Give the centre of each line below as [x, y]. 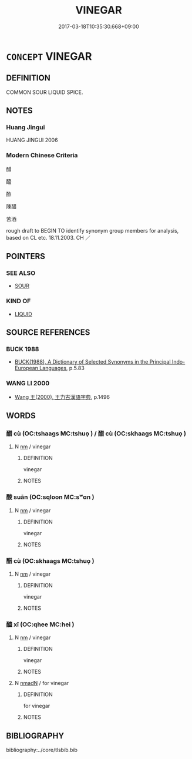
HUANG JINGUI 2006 [32, 140]
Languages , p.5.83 [62, 368]
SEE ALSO [21, 273]
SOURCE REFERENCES [48, 333]
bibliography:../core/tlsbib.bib [42, 750]
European [26, 368]
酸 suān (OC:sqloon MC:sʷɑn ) [50, 497]
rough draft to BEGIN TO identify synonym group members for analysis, [92, 230]
